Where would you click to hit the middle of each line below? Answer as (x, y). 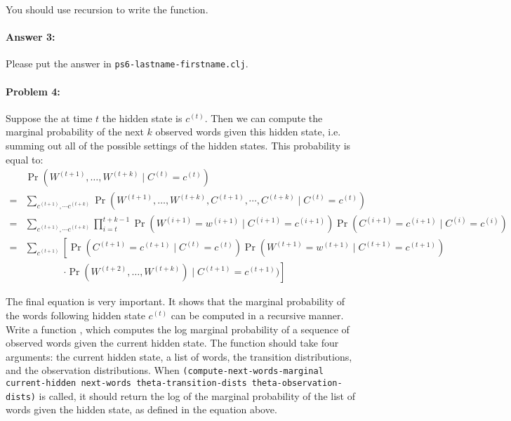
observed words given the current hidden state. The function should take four (172, 343)
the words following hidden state (75, 315)
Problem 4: (33, 91)
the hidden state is (142, 118)
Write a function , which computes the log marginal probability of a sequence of (178, 329)
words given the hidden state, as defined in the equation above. (141, 409)
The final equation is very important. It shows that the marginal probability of (175, 301)
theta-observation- (297, 383)
